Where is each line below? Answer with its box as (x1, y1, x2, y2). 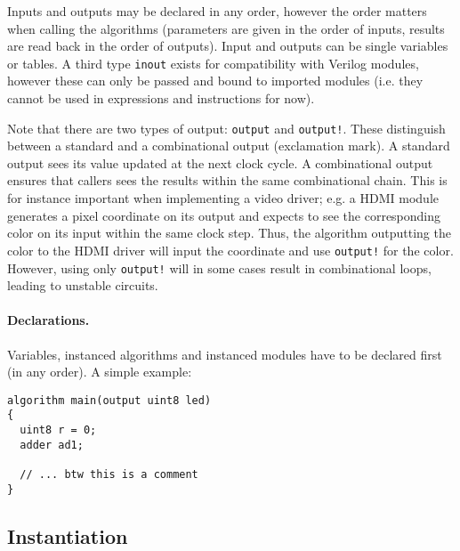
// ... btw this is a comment (20, 468, 198, 482)
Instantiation (7, 522, 128, 549)
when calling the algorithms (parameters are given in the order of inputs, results (7, 19, 445, 37)
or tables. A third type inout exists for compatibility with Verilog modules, (7, 53, 419, 72)
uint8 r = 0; (20, 424, 97, 437)
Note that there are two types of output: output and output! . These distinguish (7, 118, 446, 137)
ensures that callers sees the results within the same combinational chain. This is (7, 171, 448, 190)
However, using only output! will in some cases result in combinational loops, (7, 258, 432, 277)
